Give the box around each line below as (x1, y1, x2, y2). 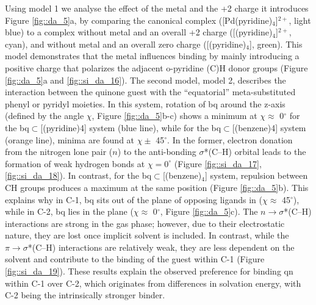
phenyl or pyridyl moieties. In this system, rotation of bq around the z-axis (5, 97, 285, 110)
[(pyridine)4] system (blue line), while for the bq (40, 121, 221, 134)
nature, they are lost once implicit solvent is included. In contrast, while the (5, 229, 289, 242)
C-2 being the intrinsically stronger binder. (5, 289, 165, 301)
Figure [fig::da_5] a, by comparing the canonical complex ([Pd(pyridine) (5, 13, 273, 26)
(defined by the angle (5, 109, 84, 122)
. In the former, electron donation (167, 133, 293, 146)
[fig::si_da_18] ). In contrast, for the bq (5, 169, 152, 182)
